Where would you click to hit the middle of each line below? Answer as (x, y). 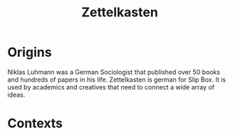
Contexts (35, 123)
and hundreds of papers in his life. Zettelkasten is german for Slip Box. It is (117, 80)
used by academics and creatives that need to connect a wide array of (111, 87)
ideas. (16, 94)
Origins (30, 52)
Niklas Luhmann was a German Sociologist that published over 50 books (114, 72)
